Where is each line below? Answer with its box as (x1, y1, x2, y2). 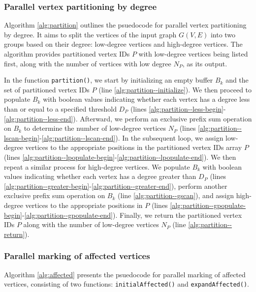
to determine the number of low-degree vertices (24, 123, 166, 133)
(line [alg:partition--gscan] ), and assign (118, 190, 234, 201)
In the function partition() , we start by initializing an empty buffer (4, 75, 213, 85)
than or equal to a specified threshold (4, 104, 117, 114)
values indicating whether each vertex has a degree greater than (4, 171, 196, 181)
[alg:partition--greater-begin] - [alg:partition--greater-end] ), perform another (4, 180, 227, 191)
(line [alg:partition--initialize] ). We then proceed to (98, 84, 252, 94)
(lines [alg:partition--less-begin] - (130, 104, 226, 114)
